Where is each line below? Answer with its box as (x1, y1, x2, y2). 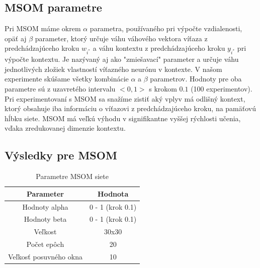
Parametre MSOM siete (36, 171, 109, 182)
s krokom (149, 83, 177, 94)
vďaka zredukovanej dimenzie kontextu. (5, 123, 126, 133)
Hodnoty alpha (22, 201, 68, 212)
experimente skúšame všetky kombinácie (5, 73, 129, 84)
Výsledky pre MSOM (5, 147, 117, 163)
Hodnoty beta (24, 214, 67, 224)
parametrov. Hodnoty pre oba (150, 73, 242, 84)
